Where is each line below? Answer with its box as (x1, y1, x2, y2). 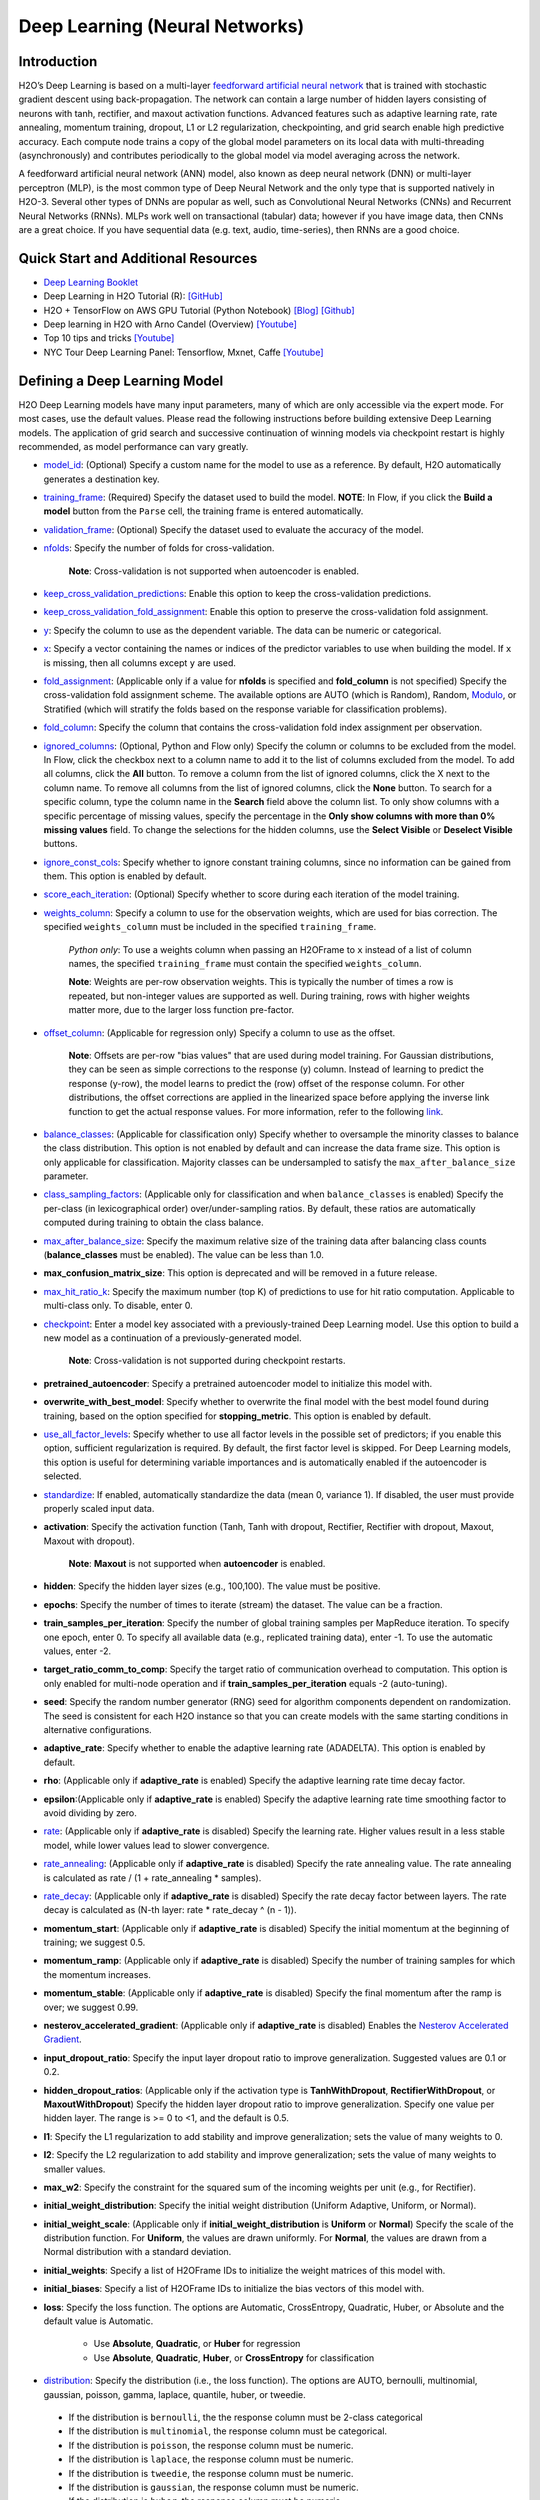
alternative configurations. (43, 1723, 152, 1735)
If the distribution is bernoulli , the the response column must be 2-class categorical (68, 2411, 424, 2423)
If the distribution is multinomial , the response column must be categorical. (68, 2425, 388, 2437)
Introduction (18, 53, 98, 70)
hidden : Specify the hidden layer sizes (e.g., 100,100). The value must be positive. (43, 1580, 381, 1592)
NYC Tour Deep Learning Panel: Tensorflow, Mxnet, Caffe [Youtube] (43, 346, 324, 358)
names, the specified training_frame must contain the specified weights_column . (68, 958, 422, 970)
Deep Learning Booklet (43, 276, 139, 288)
